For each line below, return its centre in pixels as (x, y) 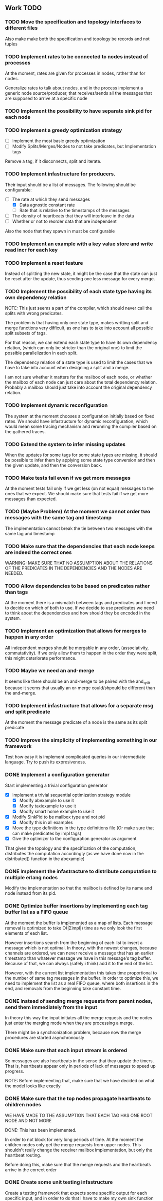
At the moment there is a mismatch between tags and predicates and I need (81, 603)
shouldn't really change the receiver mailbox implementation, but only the (79, 1150)
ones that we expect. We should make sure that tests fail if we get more (77, 494)
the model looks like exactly (33, 1086)
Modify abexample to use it (47, 800)
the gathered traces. (26, 431)
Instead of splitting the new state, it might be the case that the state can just (81, 274)
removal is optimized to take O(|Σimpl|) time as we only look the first (73, 928)
